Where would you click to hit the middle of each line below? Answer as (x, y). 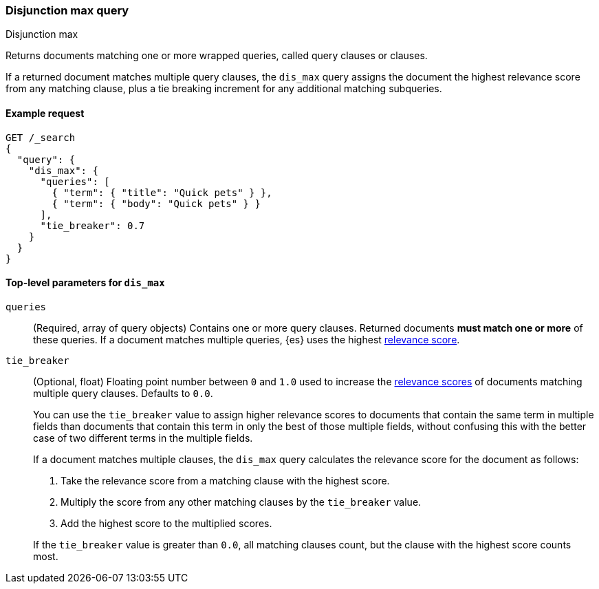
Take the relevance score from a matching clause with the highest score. (225, 480)
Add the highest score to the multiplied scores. (166, 523)
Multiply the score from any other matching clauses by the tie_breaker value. (241, 502)
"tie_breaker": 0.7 (92, 225)
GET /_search (41, 137)
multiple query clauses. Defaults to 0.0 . (123, 393)
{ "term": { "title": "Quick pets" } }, (162, 192)
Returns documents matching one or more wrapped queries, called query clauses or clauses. (217, 56)
